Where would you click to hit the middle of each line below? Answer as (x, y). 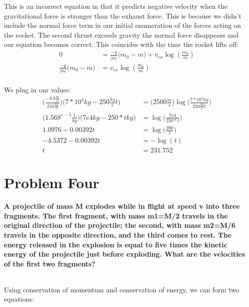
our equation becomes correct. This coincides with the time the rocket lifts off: (121, 44)
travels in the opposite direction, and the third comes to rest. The (118, 234)
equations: (19, 299)
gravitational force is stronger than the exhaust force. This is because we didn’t (123, 15)
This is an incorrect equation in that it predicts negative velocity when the (116, 6)
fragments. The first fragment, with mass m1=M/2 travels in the (116, 215)
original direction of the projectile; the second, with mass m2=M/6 (120, 225)
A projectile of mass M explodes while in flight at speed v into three (122, 206)
